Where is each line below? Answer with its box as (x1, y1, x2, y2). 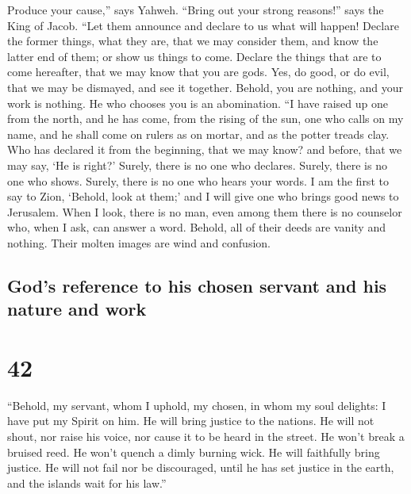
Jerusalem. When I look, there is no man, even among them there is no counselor (7, 203, 402, 220)
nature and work (7, 297, 147, 321)
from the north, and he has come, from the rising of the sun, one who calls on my (7, 110, 404, 127)
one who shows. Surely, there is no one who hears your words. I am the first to (7, 172, 389, 189)
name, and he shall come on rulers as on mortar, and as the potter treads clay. (7, 125, 390, 142)
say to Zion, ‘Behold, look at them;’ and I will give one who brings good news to (7, 188, 399, 205)
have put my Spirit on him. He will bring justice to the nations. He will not (7, 412, 375, 429)
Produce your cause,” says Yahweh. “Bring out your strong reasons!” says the (7, 2, 384, 17)
